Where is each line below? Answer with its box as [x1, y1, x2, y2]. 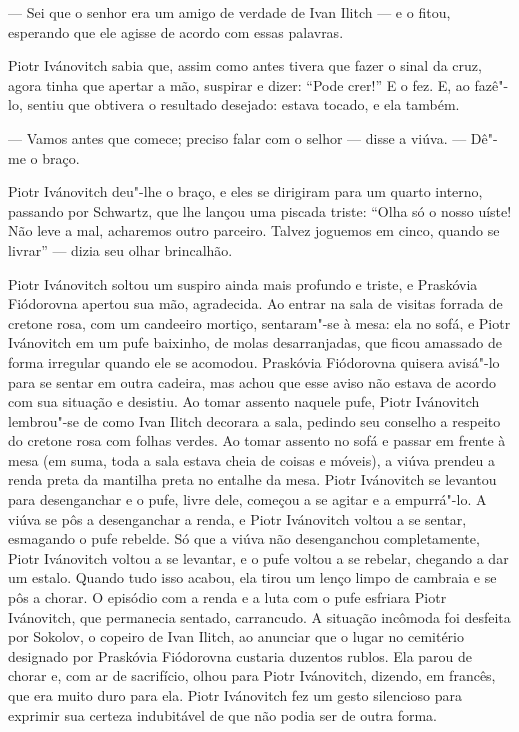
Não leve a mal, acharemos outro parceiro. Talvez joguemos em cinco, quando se [8, 220, 500, 241]
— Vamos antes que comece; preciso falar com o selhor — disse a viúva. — [8, 127, 467, 148]
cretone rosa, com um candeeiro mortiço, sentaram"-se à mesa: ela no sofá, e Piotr [8, 312, 511, 333]
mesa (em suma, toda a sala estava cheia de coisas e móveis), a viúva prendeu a [8, 449, 495, 470]
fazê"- [474, 74, 509, 95]
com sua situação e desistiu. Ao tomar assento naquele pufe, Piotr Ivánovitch [8, 391, 480, 412]
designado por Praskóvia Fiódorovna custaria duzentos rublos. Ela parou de [8, 645, 473, 666]
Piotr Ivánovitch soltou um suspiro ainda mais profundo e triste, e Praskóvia [8, 273, 478, 294]
